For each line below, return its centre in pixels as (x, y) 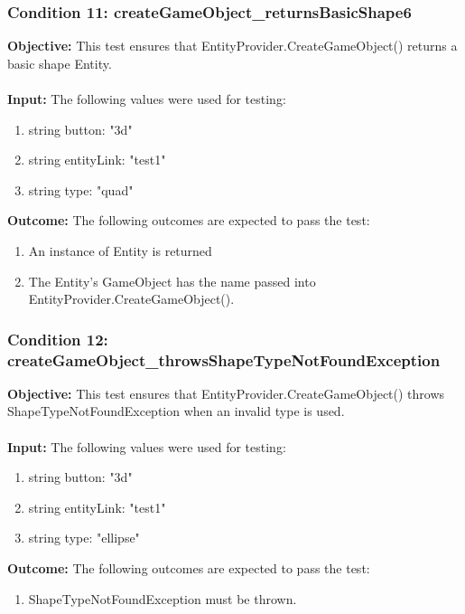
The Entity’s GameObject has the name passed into (172, 281)
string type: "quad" (81, 189)
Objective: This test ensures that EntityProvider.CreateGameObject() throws (226, 393)
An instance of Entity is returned (120, 250)
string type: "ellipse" (84, 538)
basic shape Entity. (60, 63)
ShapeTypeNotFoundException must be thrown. (163, 598)
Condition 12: (58, 339)
